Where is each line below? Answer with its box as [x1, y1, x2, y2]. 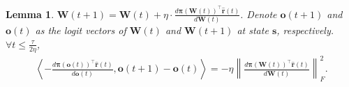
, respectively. [276, 23, 334, 38]
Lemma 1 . [6, 6, 54, 21]
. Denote [240, 6, 277, 21]
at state [237, 23, 269, 38]
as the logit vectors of [35, 23, 126, 38]
